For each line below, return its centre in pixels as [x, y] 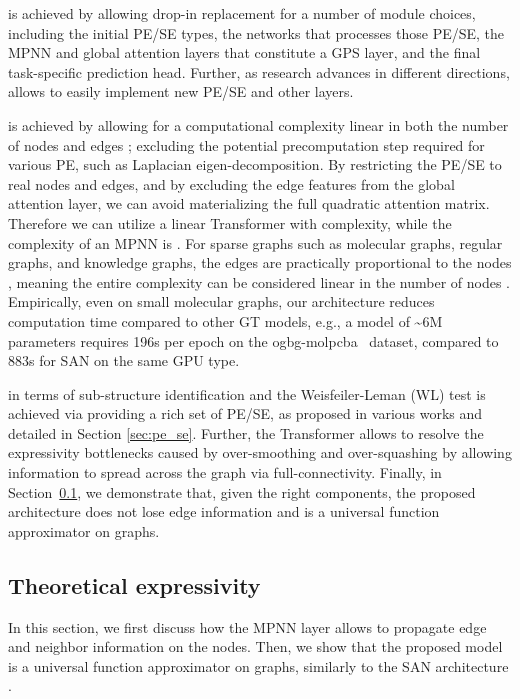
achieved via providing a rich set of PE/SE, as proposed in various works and [245, 413]
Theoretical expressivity [134, 584]
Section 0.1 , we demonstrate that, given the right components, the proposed [242, 491]
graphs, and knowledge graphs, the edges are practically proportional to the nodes [260, 262]
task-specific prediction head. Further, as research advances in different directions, [259, 71]
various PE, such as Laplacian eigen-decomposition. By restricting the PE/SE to [255, 164]
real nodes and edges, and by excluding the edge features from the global [231, 183]
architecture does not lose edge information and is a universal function [224, 511]
